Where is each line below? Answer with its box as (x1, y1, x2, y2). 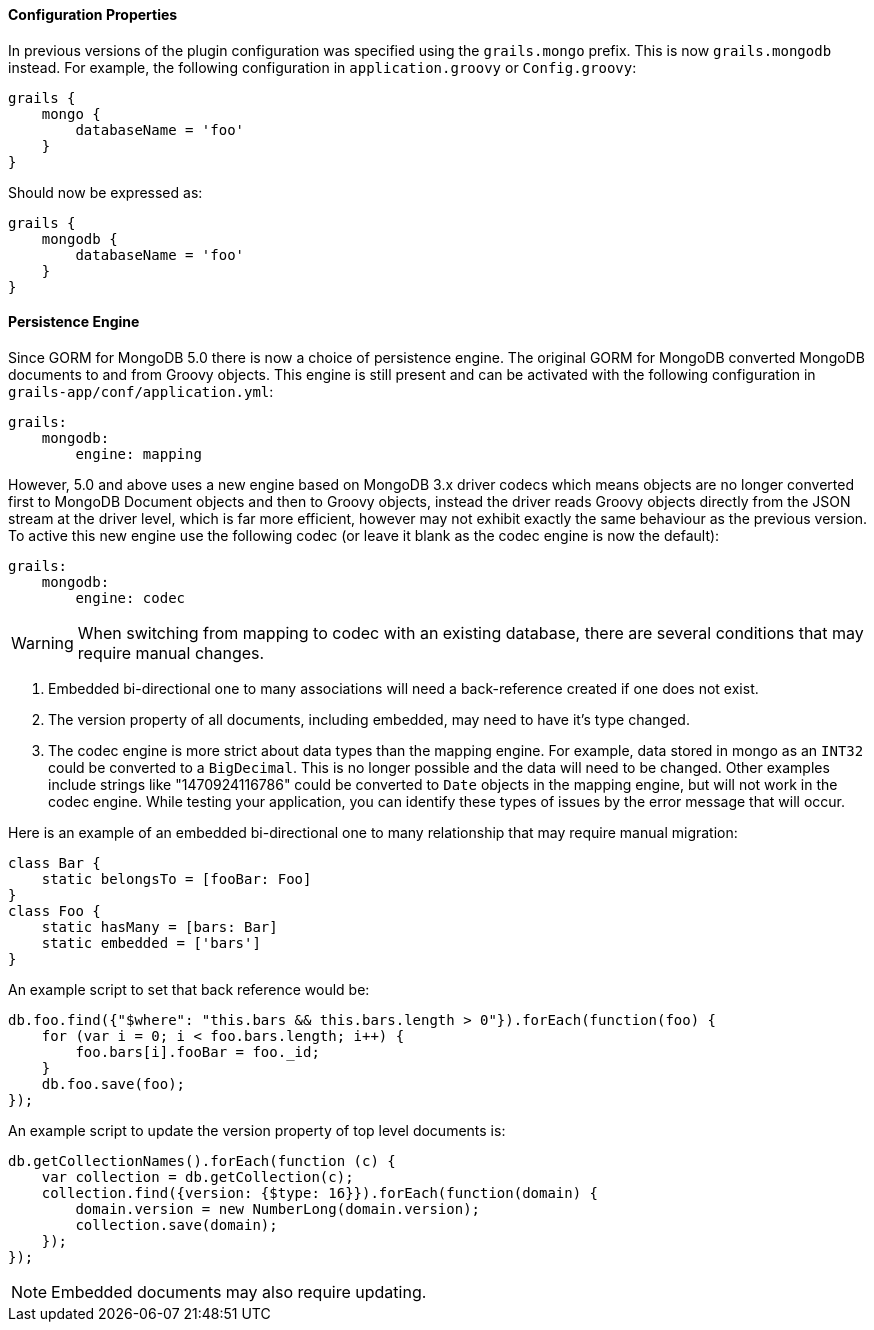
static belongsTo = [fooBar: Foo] (41, 870, 312, 887)
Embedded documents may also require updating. (51, 1281, 427, 1302)
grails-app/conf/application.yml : (8, 382, 274, 400)
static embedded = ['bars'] (41, 934, 261, 951)
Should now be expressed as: (8, 183, 203, 201)
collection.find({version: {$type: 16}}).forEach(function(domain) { (41, 1184, 599, 1201)
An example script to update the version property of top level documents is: (8, 1121, 506, 1139)
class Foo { (8, 902, 101, 919)
